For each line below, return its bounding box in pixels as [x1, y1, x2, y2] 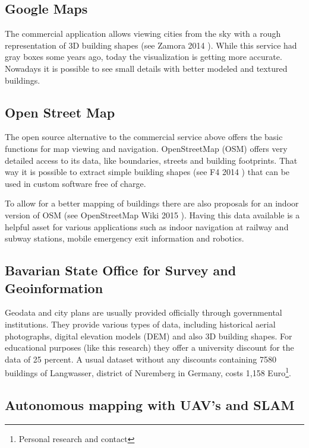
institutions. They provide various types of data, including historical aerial [5, 317, 276, 330]
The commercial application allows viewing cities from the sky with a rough [5, 27, 281, 40]
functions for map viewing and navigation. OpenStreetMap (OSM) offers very [5, 142, 288, 154]
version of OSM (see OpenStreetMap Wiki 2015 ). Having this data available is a [5, 208, 300, 221]
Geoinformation [5, 278, 103, 297]
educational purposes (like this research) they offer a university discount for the [5, 341, 294, 354]
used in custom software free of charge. [5, 177, 146, 189]
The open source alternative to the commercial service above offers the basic [5, 131, 283, 143]
